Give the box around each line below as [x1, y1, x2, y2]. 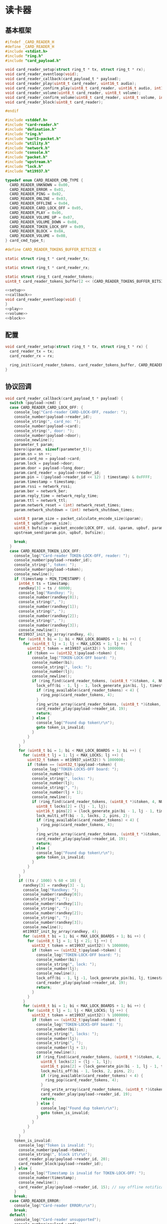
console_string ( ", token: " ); [14, 562, 77, 567]
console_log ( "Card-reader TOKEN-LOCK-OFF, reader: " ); [14, 553, 130, 558]
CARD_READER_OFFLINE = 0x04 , [9, 201, 70, 206]
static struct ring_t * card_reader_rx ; [5, 265, 90, 270]
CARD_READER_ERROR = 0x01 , [9, 187, 66, 192]
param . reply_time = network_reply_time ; [14, 493, 99, 498]
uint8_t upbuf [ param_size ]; [14, 521, 72, 526]
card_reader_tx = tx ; [9, 349, 55, 354]
